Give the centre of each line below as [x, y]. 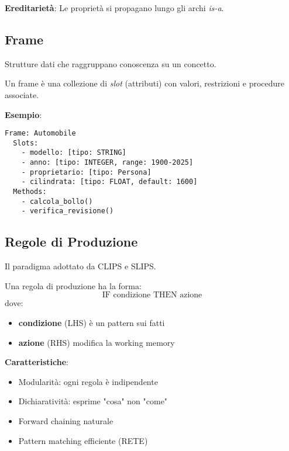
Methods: [30, 192]
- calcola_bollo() [57, 201]
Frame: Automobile [40, 133]
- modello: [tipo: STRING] [74, 153]
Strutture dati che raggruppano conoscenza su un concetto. [111, 63]
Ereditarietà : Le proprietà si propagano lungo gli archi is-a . [114, 8]
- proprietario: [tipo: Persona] [86, 172]
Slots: [26, 143]
